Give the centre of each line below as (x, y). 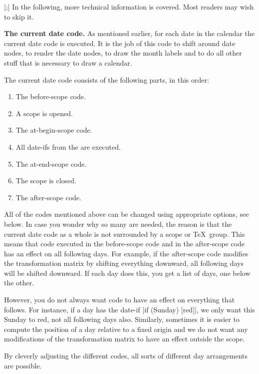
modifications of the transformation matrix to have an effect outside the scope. (125, 339)
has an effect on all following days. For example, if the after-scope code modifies (126, 253)
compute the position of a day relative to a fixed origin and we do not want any (126, 329)
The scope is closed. (46, 180)
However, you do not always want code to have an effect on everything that (120, 300)
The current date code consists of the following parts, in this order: (107, 79)
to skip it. (19, 16)
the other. (19, 283)
